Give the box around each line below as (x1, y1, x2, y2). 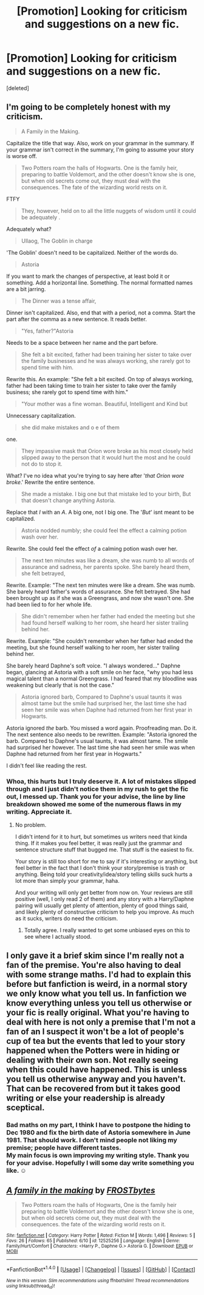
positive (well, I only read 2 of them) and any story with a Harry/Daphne (15, 896, 194, 903)
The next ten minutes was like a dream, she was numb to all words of (21, 556, 194, 564)
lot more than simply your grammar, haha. (15, 877, 120, 885)
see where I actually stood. (24, 933, 92, 941)
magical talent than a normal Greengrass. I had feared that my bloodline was (6, 675, 197, 682)
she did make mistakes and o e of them (21, 424, 120, 431)
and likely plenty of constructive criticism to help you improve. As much (15, 908, 194, 916)
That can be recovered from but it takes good (6, 1083, 181, 1094)
